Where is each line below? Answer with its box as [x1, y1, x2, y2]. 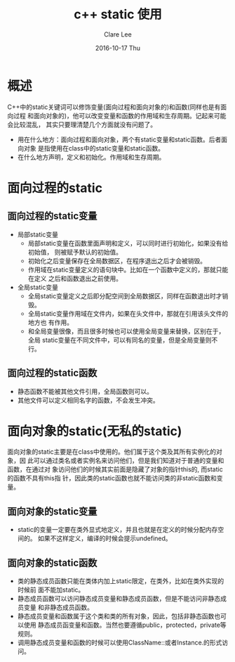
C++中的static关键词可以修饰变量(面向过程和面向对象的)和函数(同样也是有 [7, 103, 221, 111]
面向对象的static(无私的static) [7, 423, 182, 439]
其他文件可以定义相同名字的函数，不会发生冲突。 [17, 395, 159, 405]
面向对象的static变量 [7, 505, 98, 517]
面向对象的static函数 [7, 556, 98, 568]
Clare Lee [104, 30, 132, 39]
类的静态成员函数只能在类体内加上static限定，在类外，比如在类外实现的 [17, 577, 224, 585]
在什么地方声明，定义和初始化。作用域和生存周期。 [17, 153, 166, 161]
